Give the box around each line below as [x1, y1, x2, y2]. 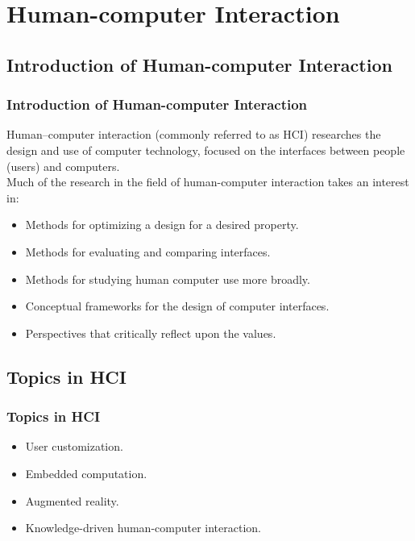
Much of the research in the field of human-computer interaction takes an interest [6, 173, 409, 190]
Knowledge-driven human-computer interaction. [25, 519, 261, 536]
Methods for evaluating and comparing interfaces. [25, 243, 271, 260]
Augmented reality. [25, 492, 119, 509]
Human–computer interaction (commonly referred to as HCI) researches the [6, 126, 381, 143]
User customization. [25, 438, 123, 455]
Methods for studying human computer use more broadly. [25, 270, 310, 287]
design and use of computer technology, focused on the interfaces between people [6, 141, 405, 158]
